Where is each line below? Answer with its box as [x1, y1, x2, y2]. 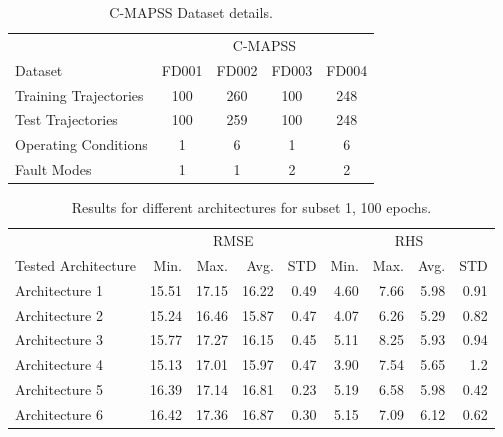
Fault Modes [15, 159, 92, 180]
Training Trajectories [15, 84, 144, 105]
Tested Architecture [15, 254, 137, 275]
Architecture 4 [15, 354, 103, 375]
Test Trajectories [15, 109, 118, 130]
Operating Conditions [15, 134, 148, 155]
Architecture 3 [15, 329, 103, 350]
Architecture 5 [15, 379, 103, 400]
